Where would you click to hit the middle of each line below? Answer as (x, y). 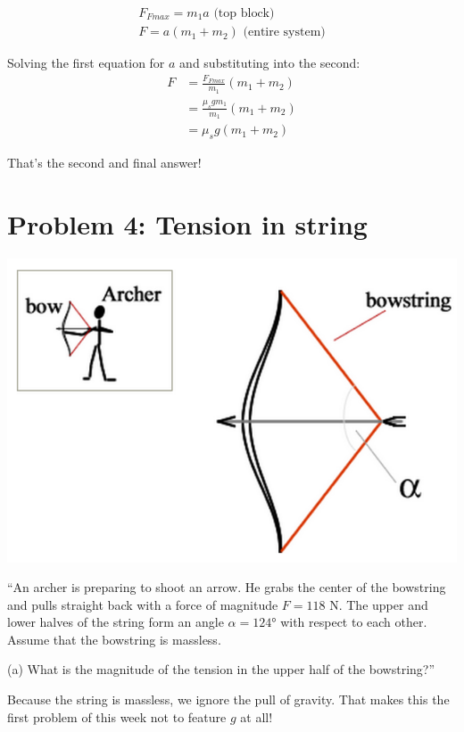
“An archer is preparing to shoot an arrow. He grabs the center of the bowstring (227, 587)
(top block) (244, 14)
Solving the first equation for (86, 63)
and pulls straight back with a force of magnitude (143, 604)
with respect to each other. (354, 622)
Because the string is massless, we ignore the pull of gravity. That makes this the (228, 699)
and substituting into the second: (270, 63)
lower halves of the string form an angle (116, 622)
